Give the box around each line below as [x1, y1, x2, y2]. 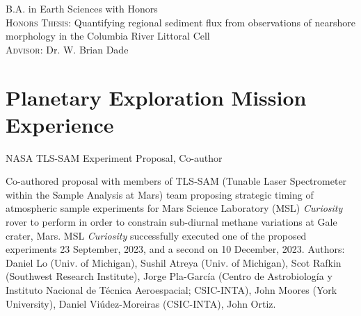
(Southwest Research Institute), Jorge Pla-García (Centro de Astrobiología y [6, 269, 332, 283]
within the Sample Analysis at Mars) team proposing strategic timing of [6, 187, 314, 201]
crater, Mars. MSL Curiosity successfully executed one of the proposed [6, 228, 307, 242]
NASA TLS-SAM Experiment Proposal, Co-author [6, 150, 223, 165]
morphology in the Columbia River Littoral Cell [6, 28, 210, 43]
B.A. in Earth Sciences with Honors [6, 1, 158, 15]
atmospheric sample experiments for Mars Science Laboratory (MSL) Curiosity [6, 201, 343, 215]
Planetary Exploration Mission [6, 83, 307, 111]
